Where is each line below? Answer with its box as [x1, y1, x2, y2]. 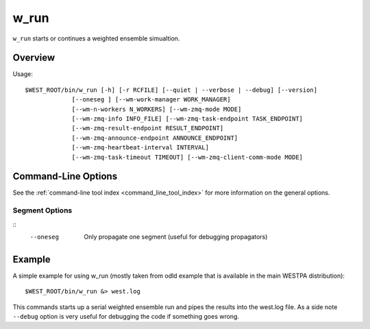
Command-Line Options [12, 171, 118, 182]
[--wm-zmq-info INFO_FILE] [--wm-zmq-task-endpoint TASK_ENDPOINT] [71, 115, 304, 123]
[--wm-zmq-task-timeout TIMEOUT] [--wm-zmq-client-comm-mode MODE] [71, 153, 304, 161]
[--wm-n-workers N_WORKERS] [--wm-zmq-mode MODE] [71, 105, 242, 113]
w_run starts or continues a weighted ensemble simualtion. [12, 34, 180, 42]
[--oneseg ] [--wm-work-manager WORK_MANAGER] [71, 96, 231, 103]
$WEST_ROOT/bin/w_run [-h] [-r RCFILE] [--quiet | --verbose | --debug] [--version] [25, 86, 318, 94]
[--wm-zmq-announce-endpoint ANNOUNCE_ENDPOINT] [71, 134, 238, 142]
